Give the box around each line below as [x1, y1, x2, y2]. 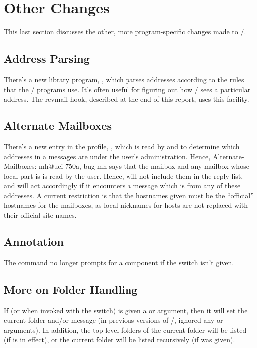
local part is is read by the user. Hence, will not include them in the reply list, [4, 170, 243, 181]
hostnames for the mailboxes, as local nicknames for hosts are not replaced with [4, 200, 248, 210]
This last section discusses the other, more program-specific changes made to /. [4, 26, 246, 37]
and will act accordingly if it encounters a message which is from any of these [4, 180, 241, 191]
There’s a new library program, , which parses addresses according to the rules [4, 74, 244, 84]
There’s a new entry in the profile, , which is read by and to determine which [4, 141, 240, 151]
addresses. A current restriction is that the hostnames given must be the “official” [4, 190, 254, 200]
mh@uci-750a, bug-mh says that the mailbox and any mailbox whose [39, 161, 249, 171]
